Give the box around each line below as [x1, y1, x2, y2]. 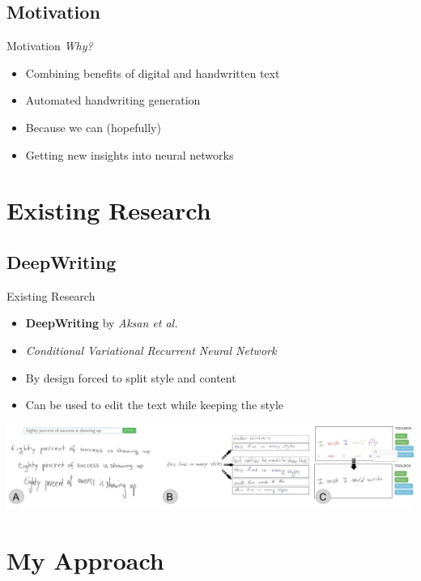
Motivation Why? [6, 37, 93, 54]
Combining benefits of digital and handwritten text [25, 64, 280, 81]
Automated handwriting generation [25, 92, 201, 109]
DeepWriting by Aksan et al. [25, 314, 178, 331]
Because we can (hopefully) [25, 118, 161, 135]
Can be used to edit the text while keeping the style [25, 396, 284, 413]
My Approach [6, 543, 164, 576]
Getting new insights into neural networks [25, 146, 234, 163]
